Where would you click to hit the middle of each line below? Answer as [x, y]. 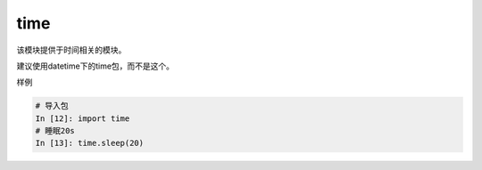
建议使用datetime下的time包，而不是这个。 [95, 66]
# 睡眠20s [55, 131]
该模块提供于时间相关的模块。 [71, 50]
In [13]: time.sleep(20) [90, 143]
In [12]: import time [83, 118]
